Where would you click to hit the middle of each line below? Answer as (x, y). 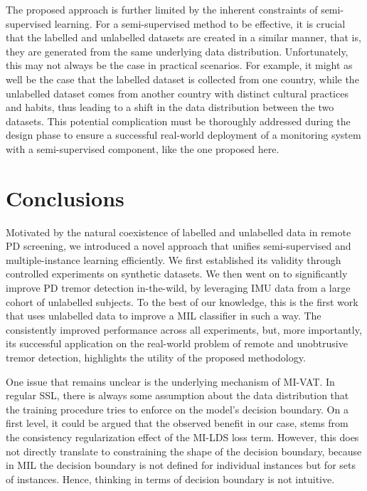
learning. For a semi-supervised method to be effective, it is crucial (200, 23)
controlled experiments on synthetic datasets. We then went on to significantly (177, 274)
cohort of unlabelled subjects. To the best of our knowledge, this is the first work (182, 301)
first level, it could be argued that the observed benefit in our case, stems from (177, 423)
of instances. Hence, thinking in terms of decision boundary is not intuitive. (170, 479)
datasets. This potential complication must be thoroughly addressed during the (178, 121)
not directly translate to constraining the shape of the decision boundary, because (184, 451)
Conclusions (65, 197)
